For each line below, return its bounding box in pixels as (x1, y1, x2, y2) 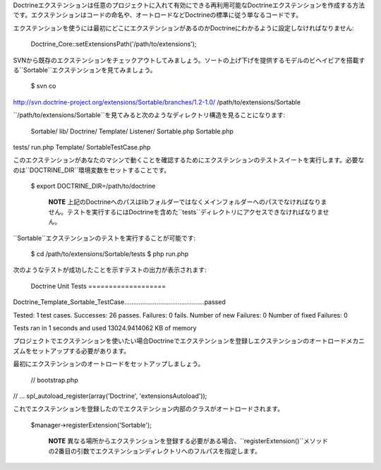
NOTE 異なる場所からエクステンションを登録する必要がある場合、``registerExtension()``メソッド (48, 437, 328, 445)
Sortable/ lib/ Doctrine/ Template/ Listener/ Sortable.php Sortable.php (30, 127, 234, 135)
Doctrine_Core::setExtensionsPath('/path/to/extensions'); (30, 40, 197, 49)
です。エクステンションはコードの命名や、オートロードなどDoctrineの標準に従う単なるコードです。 (13, 11, 303, 19)
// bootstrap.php (30, 375, 78, 384)
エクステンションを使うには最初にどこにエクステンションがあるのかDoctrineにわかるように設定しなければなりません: (13, 23, 354, 32)
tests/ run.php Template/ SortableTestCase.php (13, 143, 151, 151)
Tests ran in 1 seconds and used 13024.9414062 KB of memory (13, 323, 197, 332)
